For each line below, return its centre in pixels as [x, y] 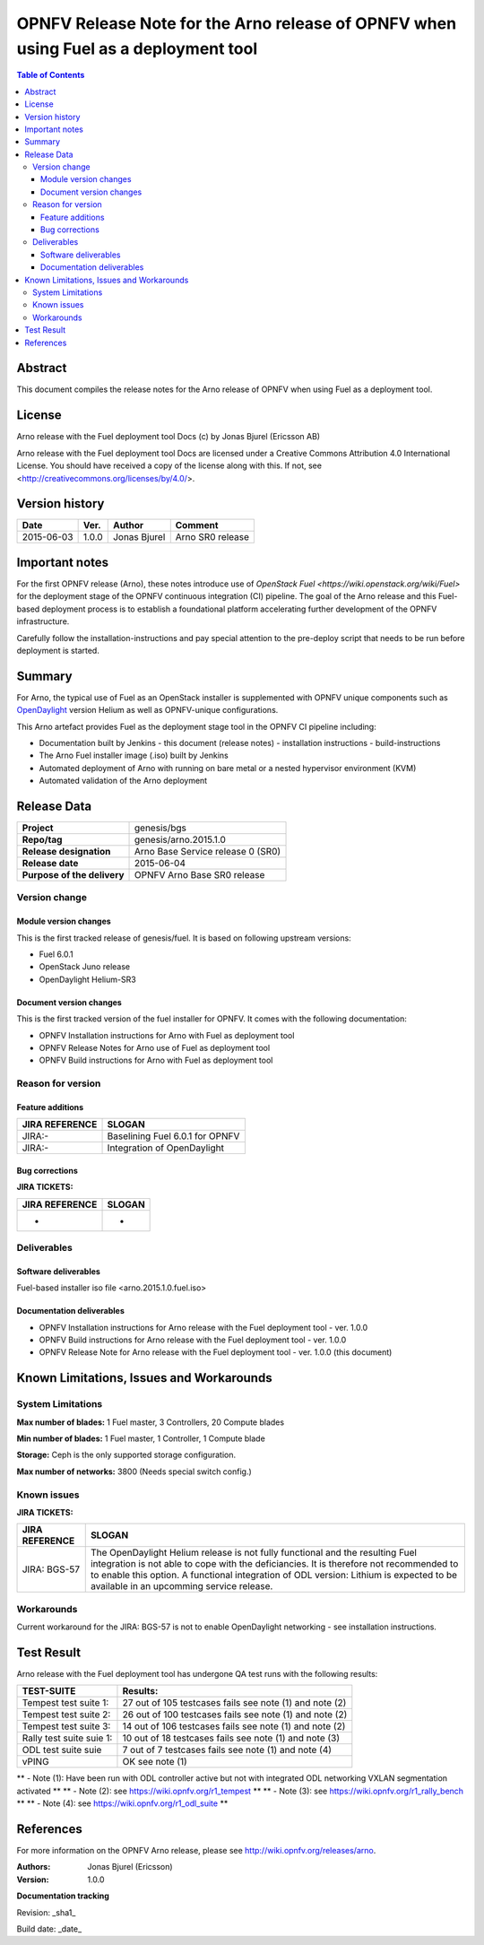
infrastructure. [43, 621]
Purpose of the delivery [73, 875]
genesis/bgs [161, 828]
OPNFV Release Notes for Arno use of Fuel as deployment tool [155, 1047]
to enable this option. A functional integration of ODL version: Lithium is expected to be [273, 1576]
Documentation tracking [63, 1896]
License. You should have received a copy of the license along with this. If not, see [169, 465]
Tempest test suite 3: [66, 1726]
